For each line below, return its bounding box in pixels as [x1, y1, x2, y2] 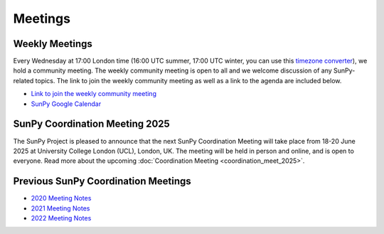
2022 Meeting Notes [31, 214, 92, 222]
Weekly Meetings [13, 38, 92, 50]
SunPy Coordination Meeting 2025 [13, 118, 170, 130]
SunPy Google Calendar [31, 100, 102, 108]
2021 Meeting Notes [31, 203, 90, 213]
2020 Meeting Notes [31, 194, 92, 203]
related [13, 76, 34, 85]
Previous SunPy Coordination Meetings [13, 175, 191, 188]
